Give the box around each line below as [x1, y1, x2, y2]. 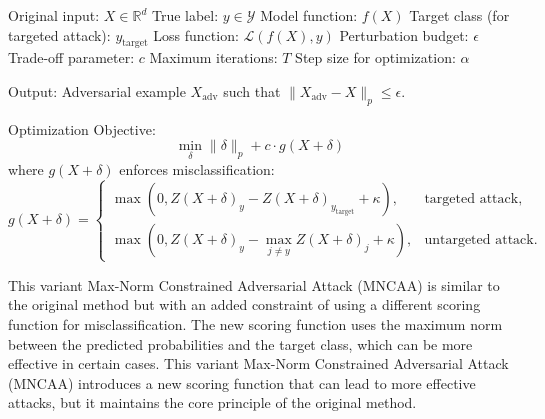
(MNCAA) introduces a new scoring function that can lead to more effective [8, 372, 476, 393]
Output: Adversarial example [8, 80, 186, 101]
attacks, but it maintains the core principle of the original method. [8, 392, 417, 413]
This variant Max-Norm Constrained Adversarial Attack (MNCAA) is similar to [8, 274, 500, 295]
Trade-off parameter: [8, 47, 135, 68]
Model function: [260, 5, 358, 25]
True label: [151, 5, 219, 25]
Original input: [8, 5, 100, 25]
